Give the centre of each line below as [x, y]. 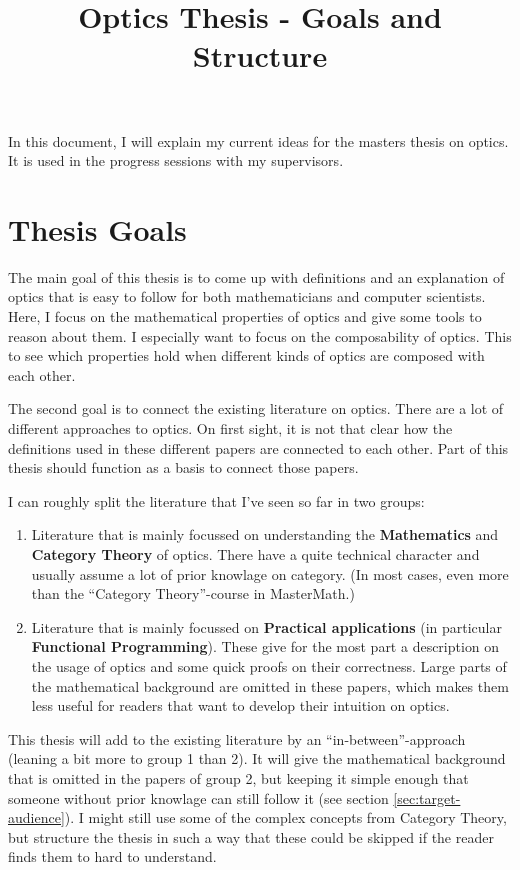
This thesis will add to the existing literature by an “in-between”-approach [237, 738]
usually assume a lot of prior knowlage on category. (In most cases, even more [270, 573]
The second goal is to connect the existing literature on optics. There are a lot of [256, 408]
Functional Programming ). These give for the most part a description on [265, 646]
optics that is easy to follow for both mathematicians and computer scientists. [247, 296]
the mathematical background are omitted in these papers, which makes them [270, 685]
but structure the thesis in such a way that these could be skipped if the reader [251, 836]
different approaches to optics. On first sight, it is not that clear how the [230, 428]
